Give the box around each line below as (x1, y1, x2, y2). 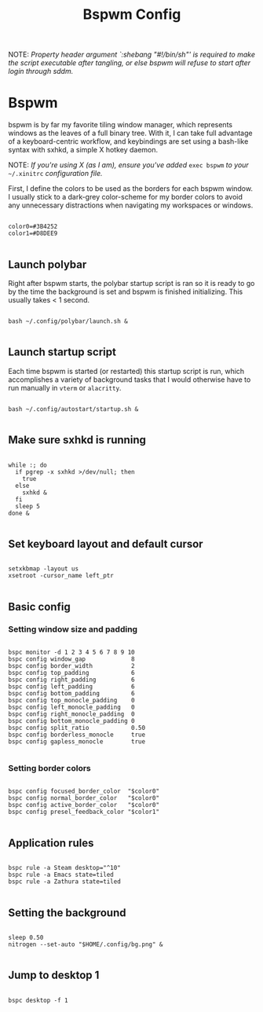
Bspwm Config (82, 5, 181, 24)
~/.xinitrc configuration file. (8, 169, 104, 178)
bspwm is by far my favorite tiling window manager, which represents (8, 120, 233, 130)
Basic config (8, 599, 71, 614)
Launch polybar (8, 258, 87, 271)
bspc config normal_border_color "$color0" (8, 794, 159, 802)
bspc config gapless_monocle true (8, 738, 146, 746)
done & (8, 509, 30, 517)
